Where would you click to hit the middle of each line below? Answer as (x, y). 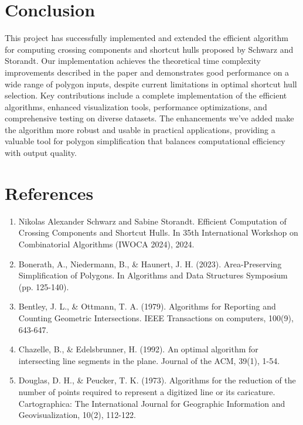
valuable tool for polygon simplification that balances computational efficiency (145, 141)
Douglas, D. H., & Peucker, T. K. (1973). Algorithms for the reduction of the (157, 380)
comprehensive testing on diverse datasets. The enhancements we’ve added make (149, 118)
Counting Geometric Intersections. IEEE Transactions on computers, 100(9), (156, 317)
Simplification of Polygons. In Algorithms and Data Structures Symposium (153, 275)
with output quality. (41, 153)
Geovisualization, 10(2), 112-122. (77, 415)
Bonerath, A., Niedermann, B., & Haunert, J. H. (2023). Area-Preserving (150, 263)
